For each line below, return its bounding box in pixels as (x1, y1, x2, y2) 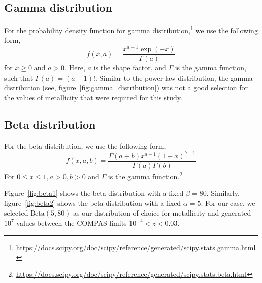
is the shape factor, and (93, 62, 166, 73)
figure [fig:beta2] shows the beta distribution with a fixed (4, 197, 181, 208)
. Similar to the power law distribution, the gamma (95, 72, 253, 83)
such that (4, 72, 33, 83)
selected (4, 207, 28, 218)
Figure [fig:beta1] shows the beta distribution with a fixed (4, 188, 184, 198)
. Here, (64, 62, 85, 73)
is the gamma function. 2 (108, 169, 182, 181)
